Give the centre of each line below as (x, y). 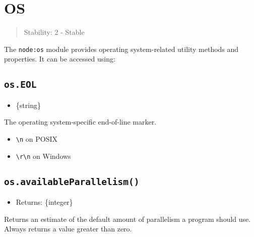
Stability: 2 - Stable (54, 32)
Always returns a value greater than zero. (68, 229)
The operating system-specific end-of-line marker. (80, 122)
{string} (28, 105)
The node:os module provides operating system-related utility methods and (121, 49)
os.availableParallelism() (72, 182)
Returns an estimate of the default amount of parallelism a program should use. (128, 219)
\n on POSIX (37, 138)
